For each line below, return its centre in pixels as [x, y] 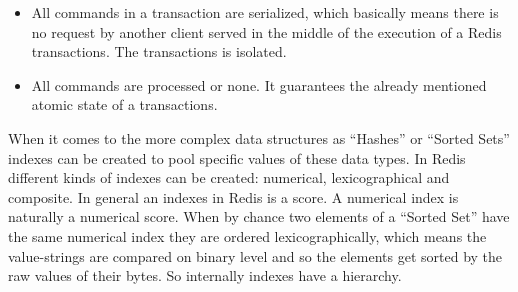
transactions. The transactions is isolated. [159, 51]
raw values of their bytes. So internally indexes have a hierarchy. [205, 275]
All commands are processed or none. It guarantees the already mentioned [259, 84]
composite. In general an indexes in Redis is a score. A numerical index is [233, 196]
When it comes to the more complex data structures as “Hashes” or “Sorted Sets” [259, 137]
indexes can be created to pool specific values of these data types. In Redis [237, 157]
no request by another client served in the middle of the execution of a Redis [266, 31]
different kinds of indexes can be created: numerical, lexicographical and [229, 177]
